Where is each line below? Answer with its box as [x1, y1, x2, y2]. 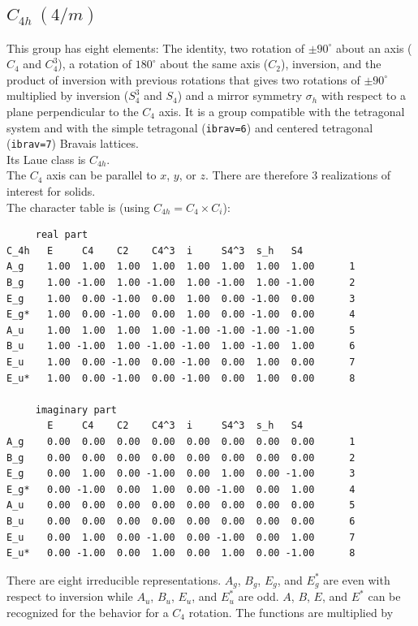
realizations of [321, 166, 391, 183]
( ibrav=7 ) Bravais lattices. [6, 135, 139, 152]
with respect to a [321, 87, 406, 104]
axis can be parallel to [46, 166, 157, 183]
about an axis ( [336, 39, 412, 56]
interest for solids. [6, 183, 96, 200]
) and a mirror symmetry [177, 87, 303, 104]
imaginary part [35, 404, 118, 416]
